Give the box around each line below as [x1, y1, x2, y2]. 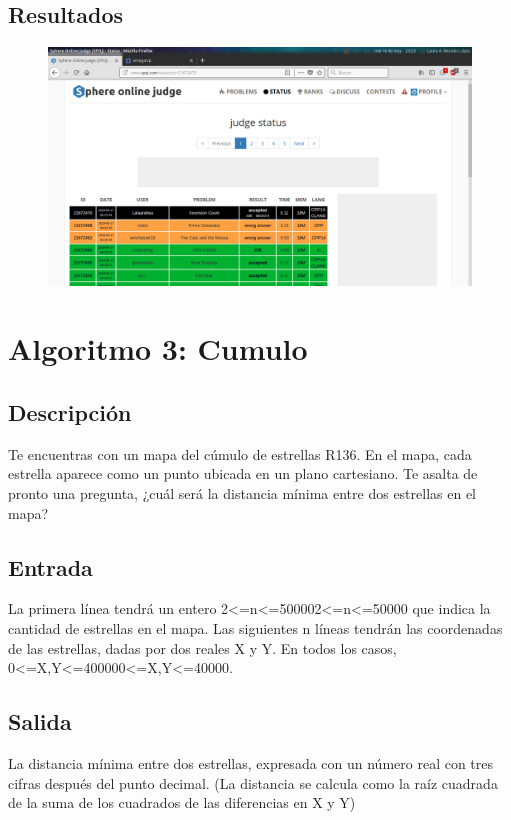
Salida [8, 706, 72, 737]
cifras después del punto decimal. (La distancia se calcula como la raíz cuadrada [8, 772, 498, 793]
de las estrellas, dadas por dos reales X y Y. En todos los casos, [8, 637, 397, 658]
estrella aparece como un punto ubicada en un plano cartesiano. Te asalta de [8, 463, 478, 484]
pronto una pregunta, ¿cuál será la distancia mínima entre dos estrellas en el [8, 483, 477, 504]
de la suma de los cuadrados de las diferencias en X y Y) [8, 792, 356, 813]
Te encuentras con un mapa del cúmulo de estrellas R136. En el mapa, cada [8, 443, 472, 464]
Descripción [8, 397, 132, 428]
